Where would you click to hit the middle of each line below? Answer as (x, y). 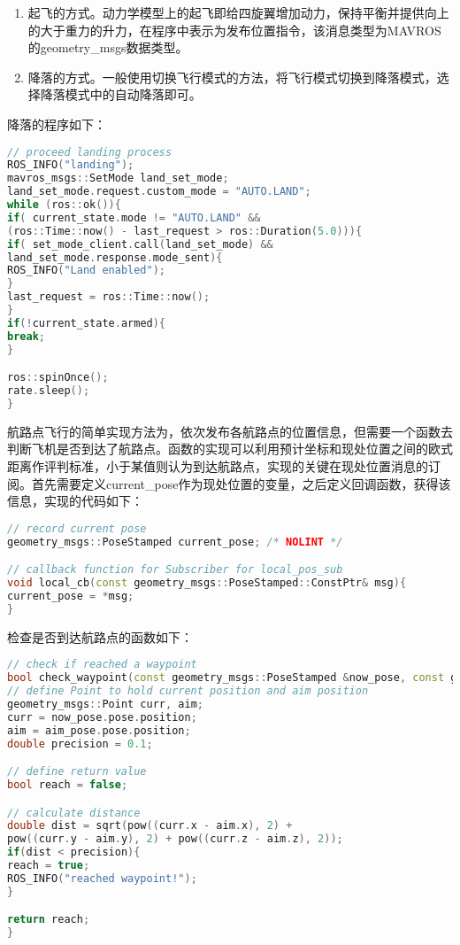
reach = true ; (49, 865)
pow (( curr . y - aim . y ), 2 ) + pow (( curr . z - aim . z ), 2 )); (175, 839)
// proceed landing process (90, 152)
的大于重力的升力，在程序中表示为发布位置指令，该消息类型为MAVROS (234, 30)
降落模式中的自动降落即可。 (121, 94)
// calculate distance (74, 813)
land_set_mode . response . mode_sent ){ (115, 257)
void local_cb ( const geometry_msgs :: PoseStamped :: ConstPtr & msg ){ (207, 583)
